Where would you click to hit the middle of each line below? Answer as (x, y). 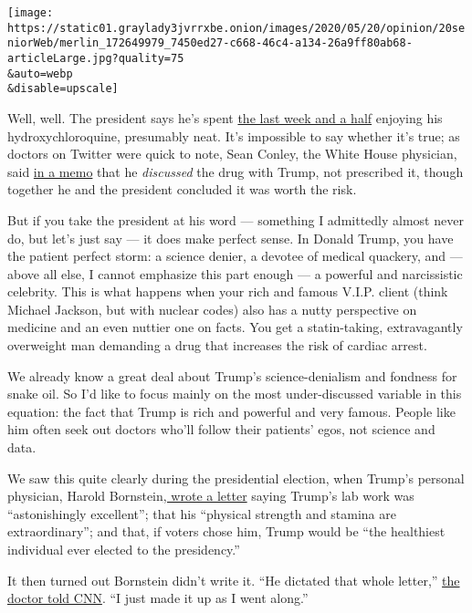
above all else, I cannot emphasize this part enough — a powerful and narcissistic (235, 273)
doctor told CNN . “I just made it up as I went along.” (158, 598)
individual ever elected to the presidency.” (124, 549)
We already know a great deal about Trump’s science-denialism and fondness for (232, 375)
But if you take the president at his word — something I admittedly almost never (236, 219)
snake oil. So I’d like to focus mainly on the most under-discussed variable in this (235, 394)
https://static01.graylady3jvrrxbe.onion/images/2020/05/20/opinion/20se (236, 28)
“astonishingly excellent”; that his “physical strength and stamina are (202, 513)
